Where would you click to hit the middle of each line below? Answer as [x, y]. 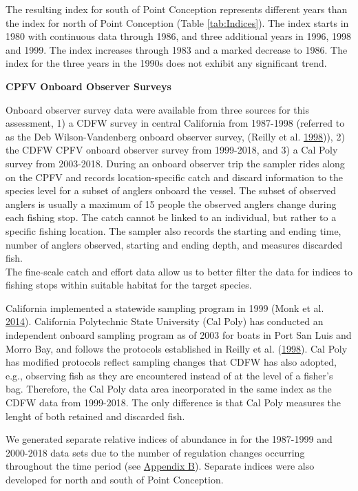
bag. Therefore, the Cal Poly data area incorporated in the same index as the [169, 389]
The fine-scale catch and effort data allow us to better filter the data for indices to [179, 271]
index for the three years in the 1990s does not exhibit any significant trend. [166, 63]
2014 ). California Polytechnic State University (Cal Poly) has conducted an [165, 321]
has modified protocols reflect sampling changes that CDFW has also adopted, [171, 362]
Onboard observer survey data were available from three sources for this [157, 109]
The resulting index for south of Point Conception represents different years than [177, 9]
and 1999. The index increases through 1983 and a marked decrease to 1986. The [177, 49]
